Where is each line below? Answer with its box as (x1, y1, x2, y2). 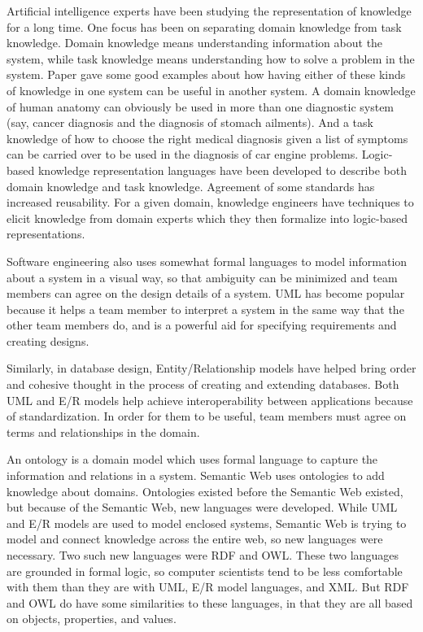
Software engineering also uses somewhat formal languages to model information (7, 252, 408, 269)
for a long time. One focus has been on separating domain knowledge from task (7, 18, 402, 35)
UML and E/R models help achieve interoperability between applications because (7, 391, 413, 408)
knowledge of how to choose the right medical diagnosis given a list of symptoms (7, 129, 408, 146)
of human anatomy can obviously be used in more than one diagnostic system (7, 98, 395, 115)
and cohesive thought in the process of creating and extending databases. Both (7, 376, 399, 393)
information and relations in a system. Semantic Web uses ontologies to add (7, 467, 385, 484)
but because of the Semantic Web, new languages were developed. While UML (7, 499, 398, 516)
